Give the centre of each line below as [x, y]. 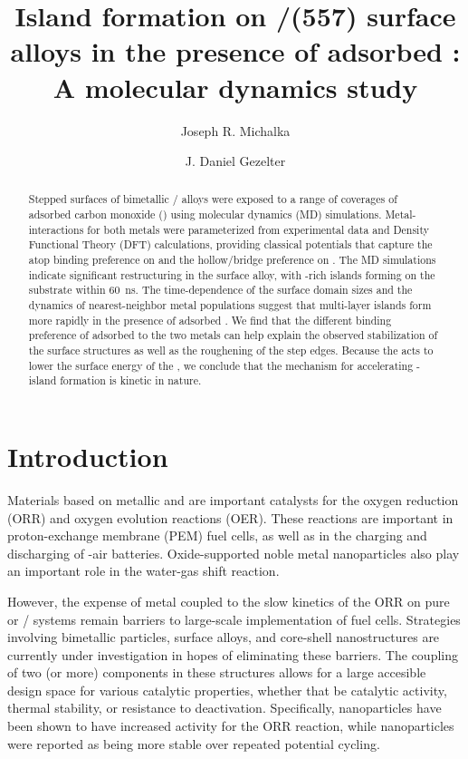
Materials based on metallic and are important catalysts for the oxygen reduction [233, 499]
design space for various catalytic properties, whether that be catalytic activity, [227, 690]
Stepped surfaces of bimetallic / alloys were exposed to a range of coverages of [213, 199]
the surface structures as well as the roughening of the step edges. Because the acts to [231, 350]
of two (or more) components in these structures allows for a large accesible [217, 672]
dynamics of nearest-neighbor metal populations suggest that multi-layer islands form [230, 305]
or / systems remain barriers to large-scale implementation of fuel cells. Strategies [234, 619]
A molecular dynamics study [235, 87]
